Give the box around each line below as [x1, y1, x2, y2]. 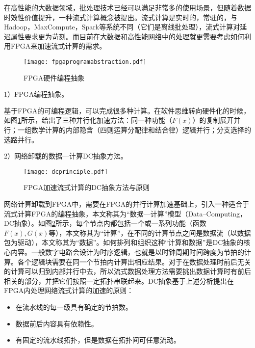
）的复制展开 [192, 115, 234, 125]
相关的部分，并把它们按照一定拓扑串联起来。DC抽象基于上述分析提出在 [4, 275, 234, 286]
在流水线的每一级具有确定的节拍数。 [15, 301, 132, 312]
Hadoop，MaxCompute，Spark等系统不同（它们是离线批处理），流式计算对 [4, 22, 240, 32]
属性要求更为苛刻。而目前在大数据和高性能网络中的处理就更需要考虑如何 [10, 31, 244, 41]
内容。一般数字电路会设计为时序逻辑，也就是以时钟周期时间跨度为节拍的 [10, 247, 244, 257]
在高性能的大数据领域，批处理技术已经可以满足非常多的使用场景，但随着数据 [4, 2, 251, 12]
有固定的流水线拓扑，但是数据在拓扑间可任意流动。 [15, 335, 180, 345]
